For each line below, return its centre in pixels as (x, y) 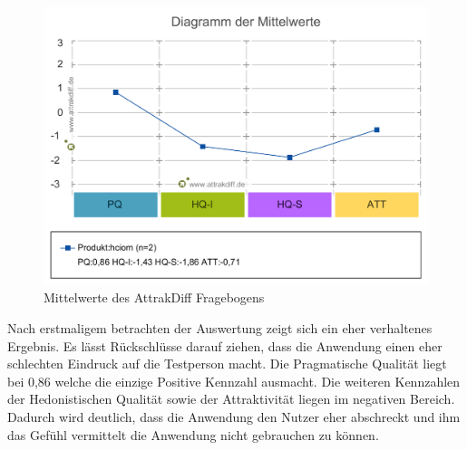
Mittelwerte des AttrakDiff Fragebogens (154, 297)
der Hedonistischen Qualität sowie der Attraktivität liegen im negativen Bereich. (231, 399)
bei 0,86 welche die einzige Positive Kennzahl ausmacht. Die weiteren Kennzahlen (234, 381)
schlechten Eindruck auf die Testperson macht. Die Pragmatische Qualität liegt (227, 364)
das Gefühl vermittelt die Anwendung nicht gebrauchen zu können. (193, 434)
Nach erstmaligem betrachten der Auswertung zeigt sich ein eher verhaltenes (220, 328)
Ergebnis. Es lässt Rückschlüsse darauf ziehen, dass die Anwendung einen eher (225, 345)
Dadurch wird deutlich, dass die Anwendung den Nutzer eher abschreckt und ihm (234, 416)
